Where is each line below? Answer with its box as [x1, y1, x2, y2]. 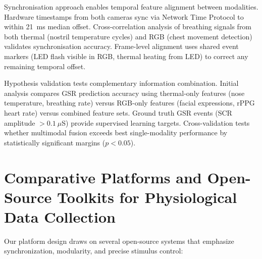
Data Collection [4, 206, 116, 227]
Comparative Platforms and [4, 167, 202, 187]
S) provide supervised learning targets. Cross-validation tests [62, 117, 250, 128]
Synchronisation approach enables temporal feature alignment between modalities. [4, 2, 258, 12]
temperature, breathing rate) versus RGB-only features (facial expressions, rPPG [4, 97, 255, 108]
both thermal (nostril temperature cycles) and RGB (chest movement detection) [4, 31, 252, 41]
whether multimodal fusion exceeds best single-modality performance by [4, 127, 228, 138]
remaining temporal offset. [4, 61, 86, 71]
